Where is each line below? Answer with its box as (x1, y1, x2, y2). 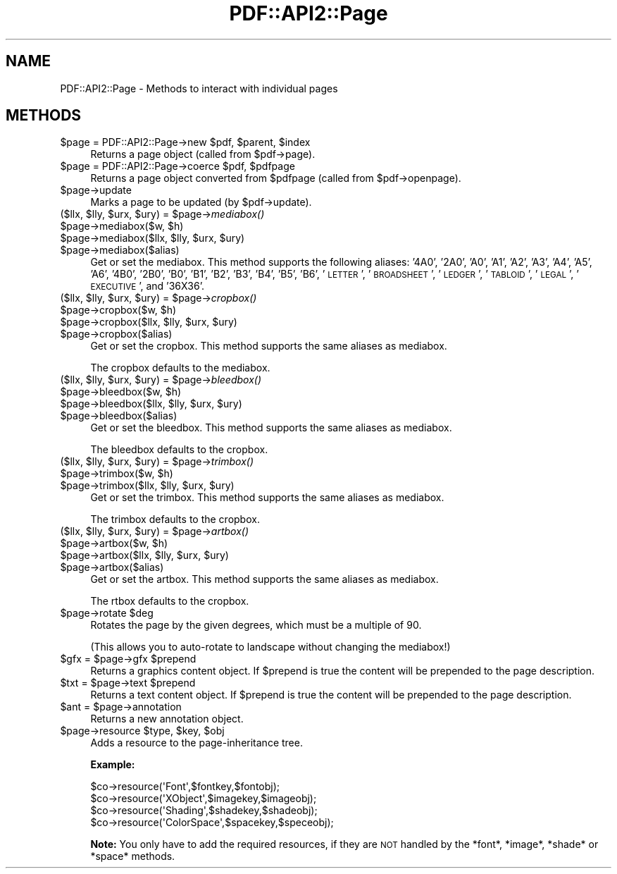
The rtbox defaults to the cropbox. (90, 595, 249, 608)
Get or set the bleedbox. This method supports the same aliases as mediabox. (90, 421, 452, 434)
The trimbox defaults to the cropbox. (90, 513, 260, 526)
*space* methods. (90, 850, 175, 863)
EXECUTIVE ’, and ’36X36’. (90, 280, 204, 293)
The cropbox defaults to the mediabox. (90, 362, 270, 374)
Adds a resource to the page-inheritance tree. (90, 737, 303, 749)
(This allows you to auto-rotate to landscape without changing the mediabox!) (90, 641, 451, 653)
